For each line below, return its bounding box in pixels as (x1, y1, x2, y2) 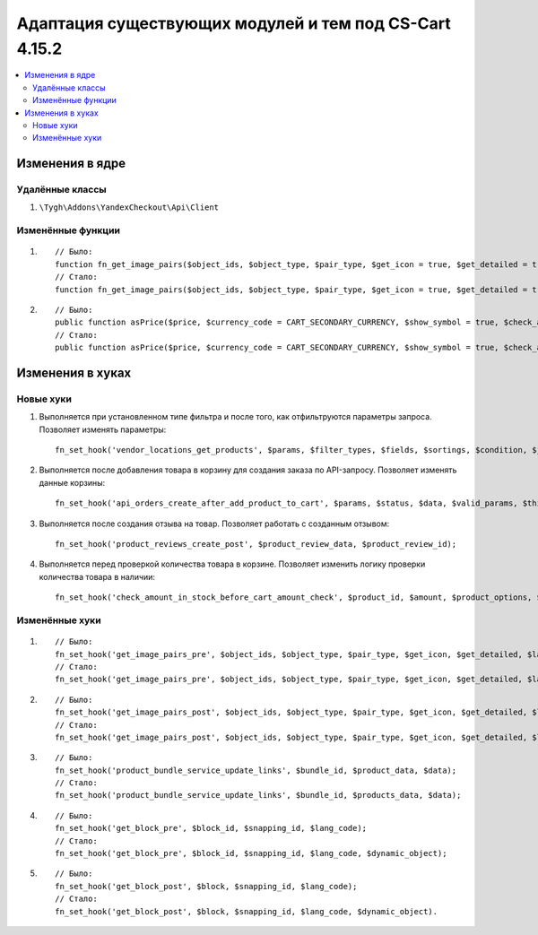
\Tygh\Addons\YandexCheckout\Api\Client (39, 203, 220, 212)
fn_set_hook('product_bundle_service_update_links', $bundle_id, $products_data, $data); (55, 790, 462, 801)
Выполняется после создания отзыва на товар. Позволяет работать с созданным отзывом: (39, 518, 390, 529)
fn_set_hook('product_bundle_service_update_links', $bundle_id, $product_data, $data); (55, 765, 457, 775)
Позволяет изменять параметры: (39, 424, 167, 435)
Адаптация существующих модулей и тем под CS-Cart (16, 13, 452, 33)
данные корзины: (39, 477, 106, 488)
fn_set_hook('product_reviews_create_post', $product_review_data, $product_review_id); (55, 539, 457, 550)
